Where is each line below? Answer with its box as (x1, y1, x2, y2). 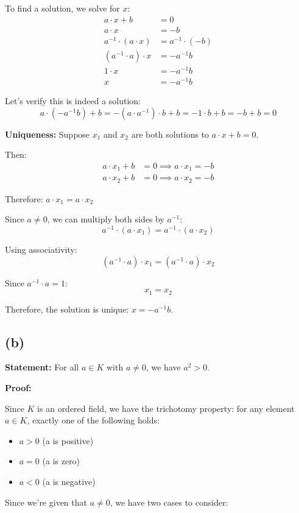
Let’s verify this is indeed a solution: (5, 94, 141, 107)
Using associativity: (5, 243, 77, 256)
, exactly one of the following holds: (27, 414, 160, 426)
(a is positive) (42, 434, 94, 447)
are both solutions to (131, 127, 209, 140)
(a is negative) (42, 475, 96, 488)
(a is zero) (42, 455, 80, 467)
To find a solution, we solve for (5, 2, 120, 14)
